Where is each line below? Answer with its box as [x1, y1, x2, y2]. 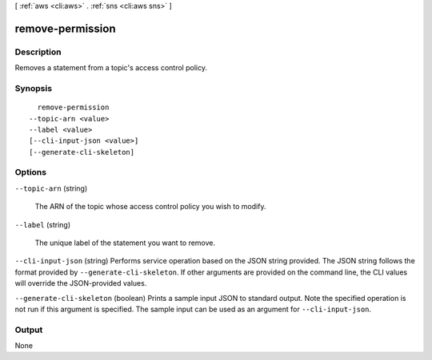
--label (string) [14, 220, 71, 229]
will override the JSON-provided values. [14, 279, 147, 288]
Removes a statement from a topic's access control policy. [14, 63, 208, 73]
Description [14, 46, 62, 57]
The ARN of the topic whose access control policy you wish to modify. [34, 202, 266, 212]
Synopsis [14, 82, 52, 93]
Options [14, 167, 47, 178]
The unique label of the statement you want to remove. [34, 238, 216, 247]
